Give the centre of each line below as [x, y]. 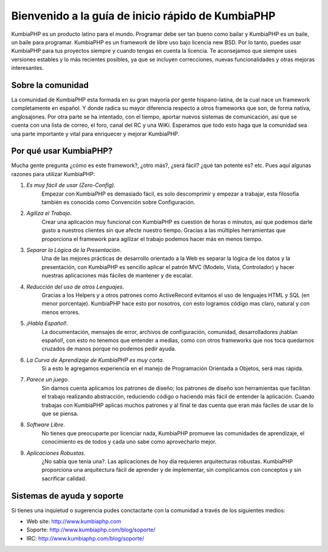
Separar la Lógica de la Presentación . [74, 250]
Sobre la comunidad [50, 85]
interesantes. [28, 68]
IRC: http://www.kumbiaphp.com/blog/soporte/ [85, 538]
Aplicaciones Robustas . [56, 453]
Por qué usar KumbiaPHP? [62, 151]
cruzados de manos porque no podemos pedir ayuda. [109, 349]
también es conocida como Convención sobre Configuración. [118, 202]
